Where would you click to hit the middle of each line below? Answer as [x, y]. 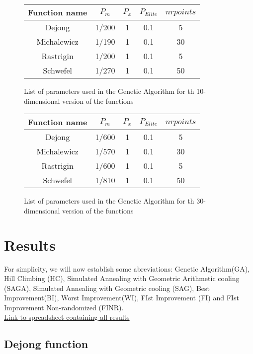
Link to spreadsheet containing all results [67, 317]
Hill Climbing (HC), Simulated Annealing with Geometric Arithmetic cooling [122, 278]
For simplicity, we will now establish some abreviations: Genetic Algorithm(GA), [127, 268]
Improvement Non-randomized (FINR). [64, 307]
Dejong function [46, 344]
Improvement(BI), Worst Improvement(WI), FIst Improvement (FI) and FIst [122, 298]
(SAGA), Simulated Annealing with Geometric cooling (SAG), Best [107, 288]
